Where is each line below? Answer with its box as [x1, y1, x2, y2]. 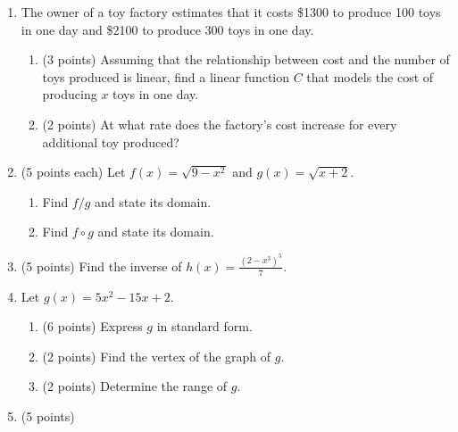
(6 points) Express [42, 317, 143, 336]
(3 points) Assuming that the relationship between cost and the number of [42, 50, 450, 69]
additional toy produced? [42, 132, 179, 151]
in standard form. [156, 317, 253, 336]
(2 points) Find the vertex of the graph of [42, 346, 271, 365]
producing [42, 85, 97, 104]
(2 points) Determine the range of [42, 377, 228, 395]
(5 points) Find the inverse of [21, 256, 182, 275]
